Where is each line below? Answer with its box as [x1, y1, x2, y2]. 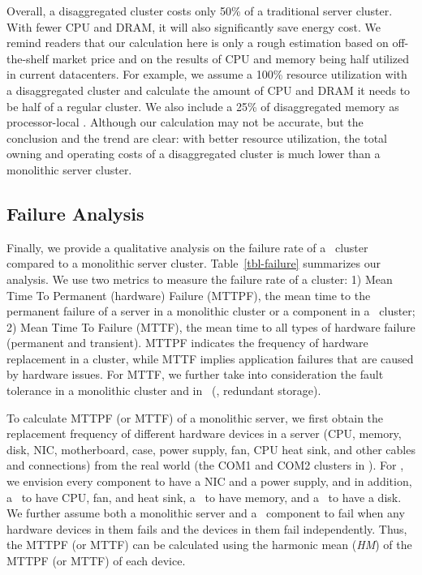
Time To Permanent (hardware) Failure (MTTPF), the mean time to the [6, 286, 371, 303]
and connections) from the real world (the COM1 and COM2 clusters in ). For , [6, 457, 404, 474]
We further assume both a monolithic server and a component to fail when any [6, 504, 405, 521]
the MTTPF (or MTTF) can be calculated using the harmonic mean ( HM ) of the [6, 536, 412, 553]
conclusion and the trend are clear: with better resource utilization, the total [6, 129, 388, 146]
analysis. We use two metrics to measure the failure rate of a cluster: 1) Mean [6, 270, 393, 287]
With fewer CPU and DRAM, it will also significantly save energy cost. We [6, 18, 381, 35]
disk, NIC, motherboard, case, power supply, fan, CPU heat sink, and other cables [6, 440, 416, 457]
